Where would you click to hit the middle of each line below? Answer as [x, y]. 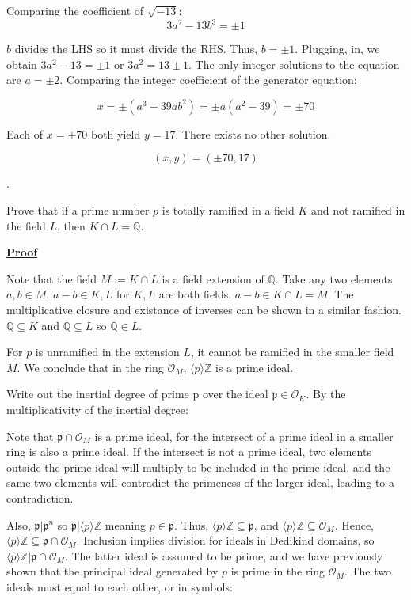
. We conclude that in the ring [90, 367]
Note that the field [51, 278]
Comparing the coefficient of [75, 10]
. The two [367, 571]
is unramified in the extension [107, 352]
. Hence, [354, 524]
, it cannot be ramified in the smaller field [292, 352]
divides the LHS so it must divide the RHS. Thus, [136, 49]
